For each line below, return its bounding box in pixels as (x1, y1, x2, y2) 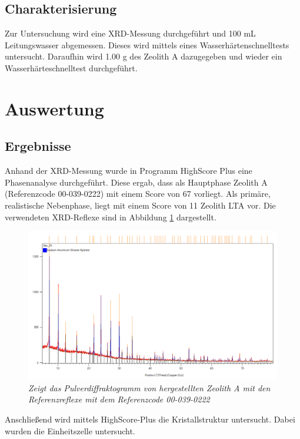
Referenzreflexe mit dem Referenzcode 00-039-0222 (28, 393, 210, 405)
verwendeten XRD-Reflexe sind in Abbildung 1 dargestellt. (5, 210, 216, 223)
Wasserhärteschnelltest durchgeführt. (5, 61, 138, 74)
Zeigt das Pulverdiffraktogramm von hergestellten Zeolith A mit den (28, 381, 271, 394)
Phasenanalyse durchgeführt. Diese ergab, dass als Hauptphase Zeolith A (5, 176, 268, 188)
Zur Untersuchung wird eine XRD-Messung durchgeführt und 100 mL (5, 27, 256, 39)
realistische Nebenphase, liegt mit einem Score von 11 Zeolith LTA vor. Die (5, 199, 276, 211)
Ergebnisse (5, 137, 71, 155)
